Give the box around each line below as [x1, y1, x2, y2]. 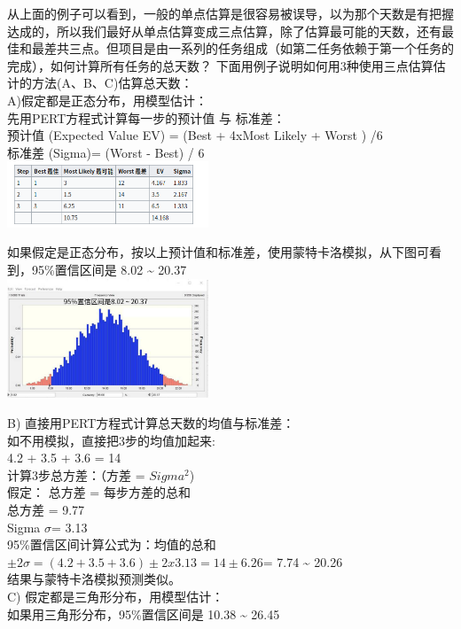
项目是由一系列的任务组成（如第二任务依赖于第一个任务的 [118, 39, 454, 58]
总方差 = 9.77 [7, 500, 85, 518]
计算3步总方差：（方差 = [7, 465, 145, 484]
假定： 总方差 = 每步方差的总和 [7, 483, 191, 501]
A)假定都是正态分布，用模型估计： [7, 90, 207, 109]
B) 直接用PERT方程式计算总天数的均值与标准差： [7, 413, 295, 431]
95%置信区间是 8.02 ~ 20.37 [31, 260, 187, 278]
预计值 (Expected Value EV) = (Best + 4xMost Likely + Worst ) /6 [7, 126, 383, 144]
